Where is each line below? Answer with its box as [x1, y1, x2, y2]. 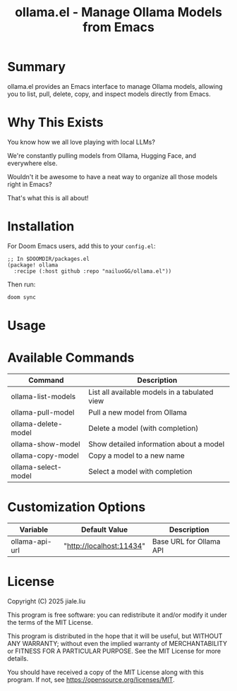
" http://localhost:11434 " [63, 541, 146, 551]
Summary [7, 59, 66, 75]
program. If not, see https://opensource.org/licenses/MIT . [7, 675, 175, 684]
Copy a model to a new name [87, 451, 185, 460]
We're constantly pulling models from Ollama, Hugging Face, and [7, 151, 196, 159]
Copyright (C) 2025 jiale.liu [7, 597, 86, 605]
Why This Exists [7, 114, 104, 130]
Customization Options [7, 499, 146, 515]
